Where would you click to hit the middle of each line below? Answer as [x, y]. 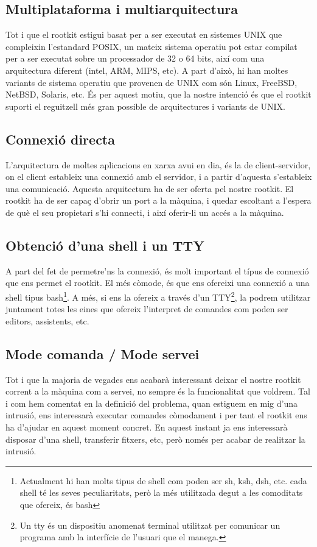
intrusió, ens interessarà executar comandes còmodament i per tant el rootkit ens [156, 415]
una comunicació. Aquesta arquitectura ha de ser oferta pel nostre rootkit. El [150, 188]
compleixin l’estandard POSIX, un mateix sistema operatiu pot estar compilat [152, 46]
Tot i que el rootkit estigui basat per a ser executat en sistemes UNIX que [144, 34]
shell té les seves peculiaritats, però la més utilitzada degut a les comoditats [161, 492]
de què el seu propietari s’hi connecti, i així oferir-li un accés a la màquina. [145, 212]
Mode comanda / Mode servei [103, 353]
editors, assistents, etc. [47, 320]
